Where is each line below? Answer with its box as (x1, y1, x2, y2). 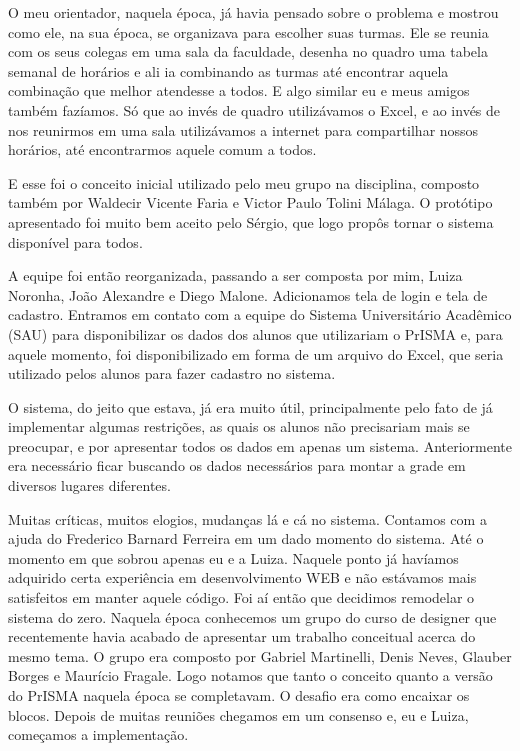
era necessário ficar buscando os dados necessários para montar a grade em (8, 455, 466, 476)
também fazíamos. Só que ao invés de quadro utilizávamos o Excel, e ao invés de (8, 99, 501, 120)
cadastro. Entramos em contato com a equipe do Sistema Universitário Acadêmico (8, 304, 512, 325)
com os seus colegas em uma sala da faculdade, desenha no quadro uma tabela (8, 41, 488, 62)
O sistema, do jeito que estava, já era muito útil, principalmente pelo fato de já (8, 396, 493, 417)
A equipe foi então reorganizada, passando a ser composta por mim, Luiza (8, 265, 463, 286)
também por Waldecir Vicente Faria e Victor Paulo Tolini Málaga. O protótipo (8, 192, 493, 213)
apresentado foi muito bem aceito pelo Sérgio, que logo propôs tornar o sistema (8, 211, 494, 232)
